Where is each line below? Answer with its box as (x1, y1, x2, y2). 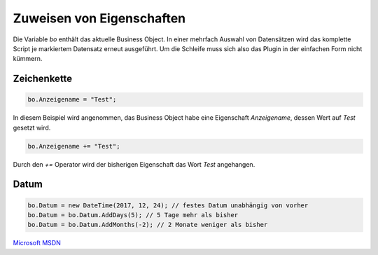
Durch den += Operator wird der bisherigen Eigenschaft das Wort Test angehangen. (13, 160, 255, 168)
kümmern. (13, 55, 43, 63)
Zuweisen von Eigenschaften (13, 11, 186, 26)
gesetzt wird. (13, 123, 51, 132)
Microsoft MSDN (13, 239, 61, 247)
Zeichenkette (13, 73, 73, 85)
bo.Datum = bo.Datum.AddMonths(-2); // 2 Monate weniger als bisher (27, 221, 268, 229)
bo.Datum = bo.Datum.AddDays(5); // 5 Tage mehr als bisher (27, 211, 239, 219)
